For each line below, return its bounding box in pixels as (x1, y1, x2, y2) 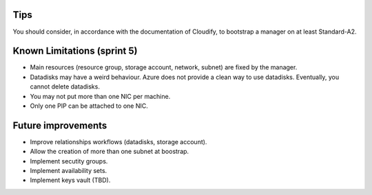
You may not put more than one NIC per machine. (30, 92, 171, 100)
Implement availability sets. (30, 167, 107, 175)
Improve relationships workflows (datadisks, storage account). (30, 137, 207, 146)
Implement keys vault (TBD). (30, 176, 111, 185)
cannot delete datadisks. (30, 82, 100, 91)
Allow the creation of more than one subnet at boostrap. (30, 148, 189, 156)
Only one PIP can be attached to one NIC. (30, 102, 148, 110)
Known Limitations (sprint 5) (12, 45, 138, 57)
